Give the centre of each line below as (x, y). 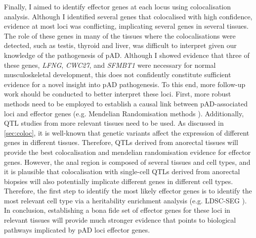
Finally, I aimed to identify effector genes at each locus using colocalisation (118, 6)
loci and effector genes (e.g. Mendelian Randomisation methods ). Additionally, (124, 113)
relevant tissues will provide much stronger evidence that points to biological (120, 220)
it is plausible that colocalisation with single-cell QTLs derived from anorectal (122, 171)
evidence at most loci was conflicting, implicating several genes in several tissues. (126, 26)
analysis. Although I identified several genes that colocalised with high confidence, (128, 16)
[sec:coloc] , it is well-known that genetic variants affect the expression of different (127, 132)
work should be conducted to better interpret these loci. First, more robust (118, 94)
